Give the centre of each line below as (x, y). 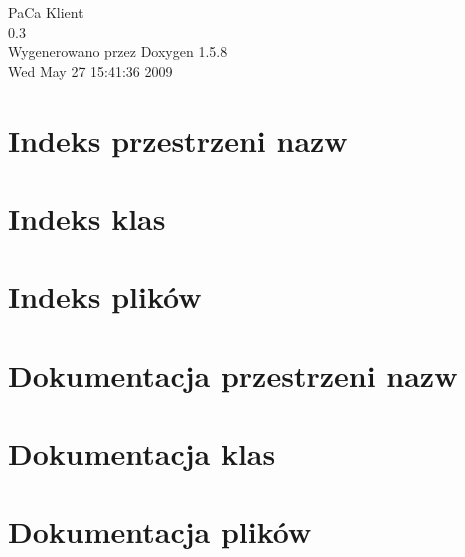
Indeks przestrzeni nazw (178, 139)
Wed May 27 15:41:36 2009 (90, 70)
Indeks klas (87, 217)
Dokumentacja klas (142, 453)
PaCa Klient (46, 12)
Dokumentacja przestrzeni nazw (233, 374)
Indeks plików (105, 296)
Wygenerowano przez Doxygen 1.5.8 (118, 51)
